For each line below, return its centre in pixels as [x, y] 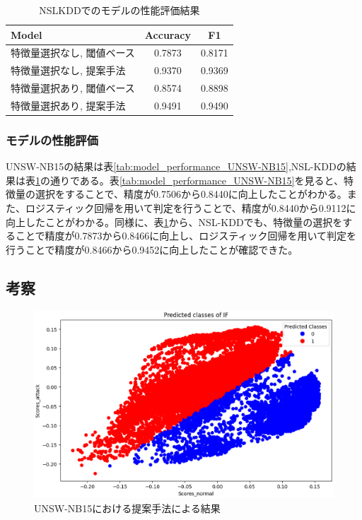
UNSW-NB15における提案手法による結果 [127, 508]
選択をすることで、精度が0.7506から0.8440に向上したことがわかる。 [191, 194]
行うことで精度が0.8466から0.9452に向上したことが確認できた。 [152, 249]
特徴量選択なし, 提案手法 [68, 70]
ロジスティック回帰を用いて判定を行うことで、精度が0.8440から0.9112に [191, 208]
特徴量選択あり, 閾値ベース [73, 88]
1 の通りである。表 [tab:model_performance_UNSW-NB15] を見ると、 [189, 180]
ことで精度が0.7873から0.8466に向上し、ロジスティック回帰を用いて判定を [186, 236]
